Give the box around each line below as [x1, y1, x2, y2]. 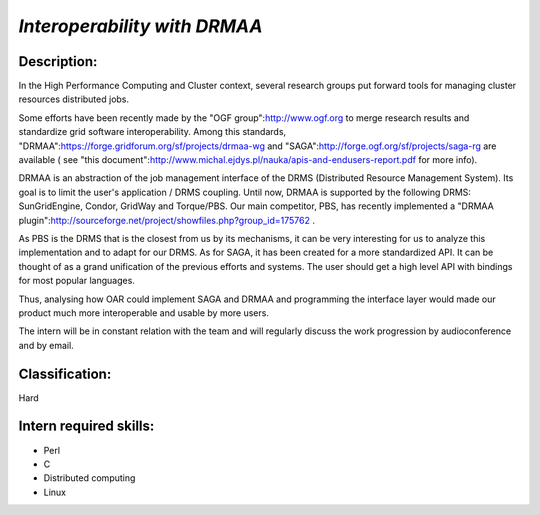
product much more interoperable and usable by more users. [18, 306, 270, 319]
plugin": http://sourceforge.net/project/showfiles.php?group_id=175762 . [18, 214, 315, 226]
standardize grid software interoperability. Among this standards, [18, 126, 287, 138]
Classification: [18, 365, 112, 382]
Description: [18, 53, 98, 70]
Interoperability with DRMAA [18, 15, 263, 37]
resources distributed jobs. [18, 93, 130, 105]
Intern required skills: [18, 418, 155, 435]
